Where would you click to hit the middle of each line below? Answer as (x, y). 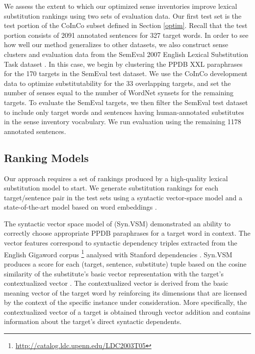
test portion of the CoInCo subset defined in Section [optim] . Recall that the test (126, 25)
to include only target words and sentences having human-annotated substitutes (124, 112)
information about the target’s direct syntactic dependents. (93, 321)
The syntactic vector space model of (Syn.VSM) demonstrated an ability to (117, 223)
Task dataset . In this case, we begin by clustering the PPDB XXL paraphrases (123, 64)
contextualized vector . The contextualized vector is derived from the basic (116, 283)
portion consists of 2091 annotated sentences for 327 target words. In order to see (126, 35)
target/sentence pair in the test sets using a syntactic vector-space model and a (123, 197)
